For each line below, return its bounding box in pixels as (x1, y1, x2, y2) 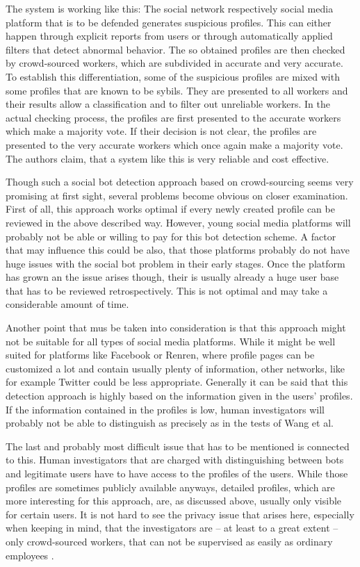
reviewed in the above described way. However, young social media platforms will (6, 215, 351, 229)
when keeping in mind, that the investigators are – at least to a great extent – (6, 520, 338, 535)
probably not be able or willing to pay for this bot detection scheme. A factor (6, 229, 336, 243)
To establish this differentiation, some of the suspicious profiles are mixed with (6, 69, 340, 83)
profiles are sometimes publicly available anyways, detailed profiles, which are (6, 479, 335, 494)
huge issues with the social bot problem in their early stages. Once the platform (6, 256, 345, 270)
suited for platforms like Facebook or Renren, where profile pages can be (6, 347, 315, 362)
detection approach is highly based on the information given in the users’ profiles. (6, 388, 353, 403)
